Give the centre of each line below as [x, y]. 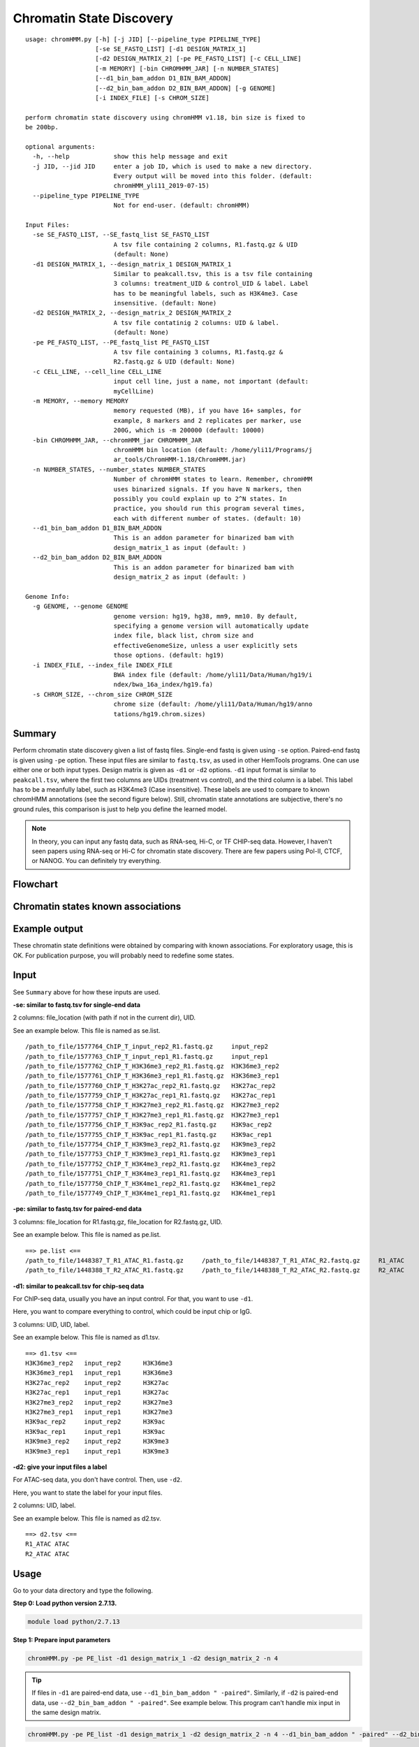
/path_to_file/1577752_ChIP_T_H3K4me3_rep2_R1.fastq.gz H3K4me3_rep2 [150, 1164]
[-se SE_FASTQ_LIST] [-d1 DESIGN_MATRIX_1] [171, 49]
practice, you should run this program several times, [209, 509]
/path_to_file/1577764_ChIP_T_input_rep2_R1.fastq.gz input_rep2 [147, 1047]
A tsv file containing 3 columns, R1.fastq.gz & [198, 352]
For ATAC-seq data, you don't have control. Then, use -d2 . [98, 1480]
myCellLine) [134, 391]
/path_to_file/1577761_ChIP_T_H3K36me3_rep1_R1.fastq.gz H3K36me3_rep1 [152, 1076]
